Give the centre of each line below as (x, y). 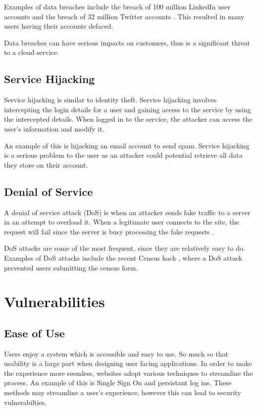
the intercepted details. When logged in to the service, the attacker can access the (128, 119)
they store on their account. (46, 164)
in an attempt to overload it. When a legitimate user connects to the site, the (122, 222)
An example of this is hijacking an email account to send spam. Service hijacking (127, 145)
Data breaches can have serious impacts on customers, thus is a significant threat (127, 42)
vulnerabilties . (26, 402)
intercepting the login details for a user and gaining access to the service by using (128, 109)
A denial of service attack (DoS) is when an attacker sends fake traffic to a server (127, 212)
